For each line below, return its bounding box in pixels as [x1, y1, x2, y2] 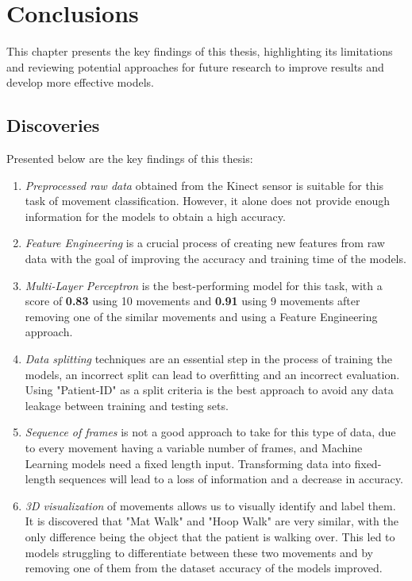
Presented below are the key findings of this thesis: [6, 150, 253, 167]
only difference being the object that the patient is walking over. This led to [25, 528, 395, 544]
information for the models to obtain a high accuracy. [25, 207, 286, 224]
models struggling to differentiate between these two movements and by [25, 544, 374, 560]
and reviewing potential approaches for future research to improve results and [6, 58, 384, 75]
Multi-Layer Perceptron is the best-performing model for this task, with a [25, 277, 383, 293]
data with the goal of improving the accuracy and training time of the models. [25, 250, 406, 267]
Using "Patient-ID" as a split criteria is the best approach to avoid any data [25, 382, 394, 398]
